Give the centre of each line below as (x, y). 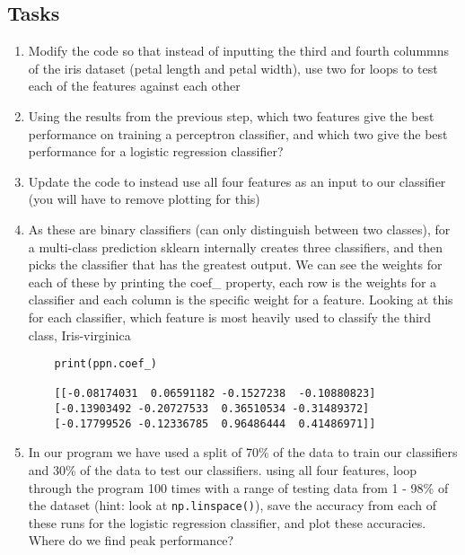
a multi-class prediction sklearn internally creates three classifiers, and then (235, 247)
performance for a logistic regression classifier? (156, 151)
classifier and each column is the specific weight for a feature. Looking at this (241, 300)
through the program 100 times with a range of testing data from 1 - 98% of (238, 487)
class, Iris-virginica (79, 335)
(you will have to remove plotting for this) (144, 199)
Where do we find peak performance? (131, 540)
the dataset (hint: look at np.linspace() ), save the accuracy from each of (232, 505)
